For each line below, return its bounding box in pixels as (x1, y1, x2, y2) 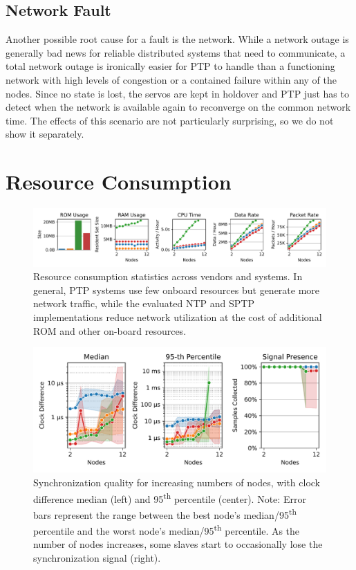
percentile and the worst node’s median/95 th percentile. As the (33, 522, 300, 537)
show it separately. (6, 127, 84, 141)
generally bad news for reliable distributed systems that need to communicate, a (6, 45, 346, 59)
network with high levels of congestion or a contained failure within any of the (6, 72, 337, 86)
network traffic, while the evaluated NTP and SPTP (33, 296, 254, 311)
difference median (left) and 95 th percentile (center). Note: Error (33, 489, 306, 506)
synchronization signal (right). (33, 551, 161, 564)
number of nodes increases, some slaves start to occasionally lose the (33, 537, 323, 551)
